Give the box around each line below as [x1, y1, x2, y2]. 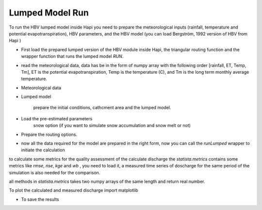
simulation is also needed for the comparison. [9, 170, 100, 176]
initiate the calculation [21, 147, 65, 153]
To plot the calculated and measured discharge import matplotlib [9, 187, 138, 194]
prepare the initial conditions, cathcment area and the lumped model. [33, 105, 171, 111]
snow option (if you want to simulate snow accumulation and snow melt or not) [33, 123, 191, 129]
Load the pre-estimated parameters [21, 115, 93, 121]
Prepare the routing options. [21, 131, 78, 137]
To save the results [21, 196, 59, 202]
